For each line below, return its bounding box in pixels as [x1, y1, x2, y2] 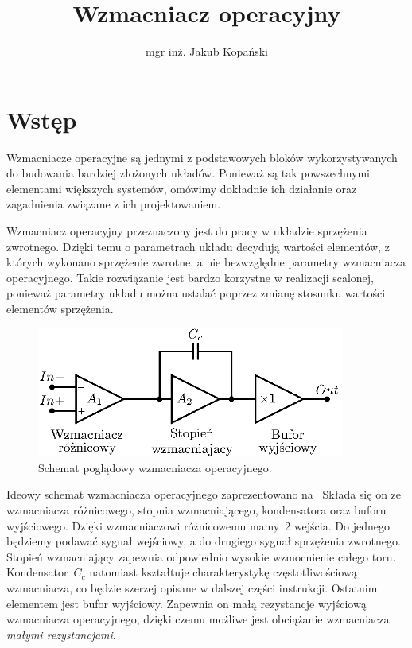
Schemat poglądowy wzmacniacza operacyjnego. [38, 459, 272, 475]
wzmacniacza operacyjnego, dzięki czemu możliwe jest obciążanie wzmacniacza [6, 611, 390, 627]
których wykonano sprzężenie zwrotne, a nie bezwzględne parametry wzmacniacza [6, 254, 406, 270]
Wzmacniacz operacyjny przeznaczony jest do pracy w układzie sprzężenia [6, 223, 367, 239]
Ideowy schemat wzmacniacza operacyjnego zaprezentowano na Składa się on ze [6, 486, 402, 502]
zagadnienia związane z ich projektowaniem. [6, 196, 221, 212]
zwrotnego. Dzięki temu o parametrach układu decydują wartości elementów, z [6, 238, 390, 254]
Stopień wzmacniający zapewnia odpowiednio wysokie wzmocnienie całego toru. [6, 548, 396, 565]
